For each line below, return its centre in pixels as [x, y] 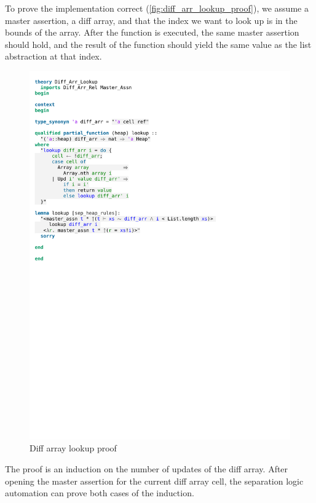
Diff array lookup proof [73, 448]
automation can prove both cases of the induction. [100, 493]
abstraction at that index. [53, 56]
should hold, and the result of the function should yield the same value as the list [158, 44]
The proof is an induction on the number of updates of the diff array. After [147, 469]
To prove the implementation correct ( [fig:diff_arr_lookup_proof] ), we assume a [157, 8]
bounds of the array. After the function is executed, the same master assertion [152, 32]
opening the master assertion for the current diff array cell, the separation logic [154, 481]
